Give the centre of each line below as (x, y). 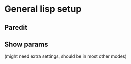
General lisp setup (43, 9)
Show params (26, 44)
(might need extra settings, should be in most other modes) (65, 56)
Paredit (16, 28)
